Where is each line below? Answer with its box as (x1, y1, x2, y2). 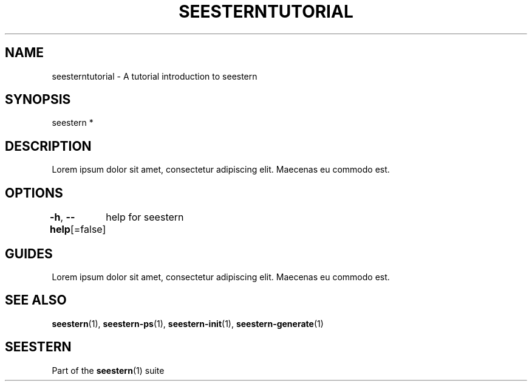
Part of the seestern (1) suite (52, 365, 165, 376)
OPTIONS (5, 185, 63, 201)
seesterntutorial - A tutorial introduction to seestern (52, 71, 257, 81)
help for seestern (106, 211, 184, 224)
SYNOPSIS (5, 92, 71, 108)
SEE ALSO (5, 292, 67, 308)
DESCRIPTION (5, 138, 92, 154)
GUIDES (5, 246, 53, 261)
